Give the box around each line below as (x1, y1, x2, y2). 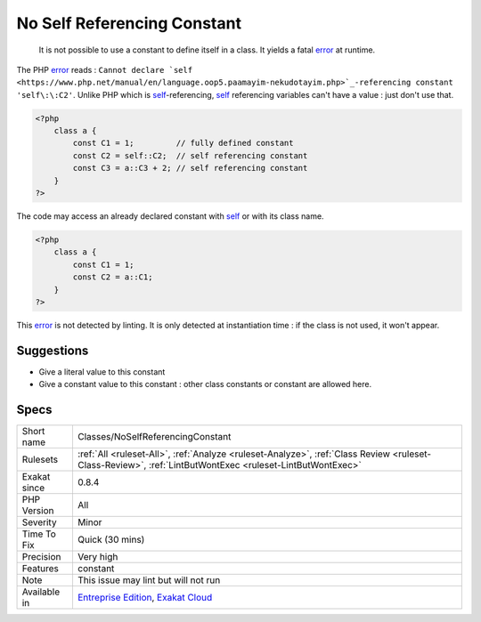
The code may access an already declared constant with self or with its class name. (16, 211, 324, 222)
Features (21, 562, 60, 575)
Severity (21, 516, 57, 529)
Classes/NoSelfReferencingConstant (77, 431, 232, 443)
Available (21, 586, 61, 598)
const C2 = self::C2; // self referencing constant (72, 150, 308, 160)
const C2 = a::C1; (72, 272, 153, 282)
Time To (21, 528, 57, 540)
